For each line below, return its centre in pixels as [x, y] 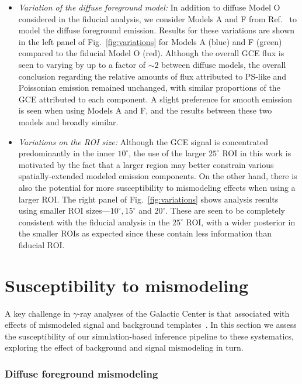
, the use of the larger [167, 153]
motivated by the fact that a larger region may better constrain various [146, 164]
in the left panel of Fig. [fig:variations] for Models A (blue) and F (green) [150, 41]
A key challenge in [38, 313]
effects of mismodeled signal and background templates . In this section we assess [151, 325]
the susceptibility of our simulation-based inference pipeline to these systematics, [149, 336]
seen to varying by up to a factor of [82, 64]
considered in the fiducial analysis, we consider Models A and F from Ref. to [157, 18]
